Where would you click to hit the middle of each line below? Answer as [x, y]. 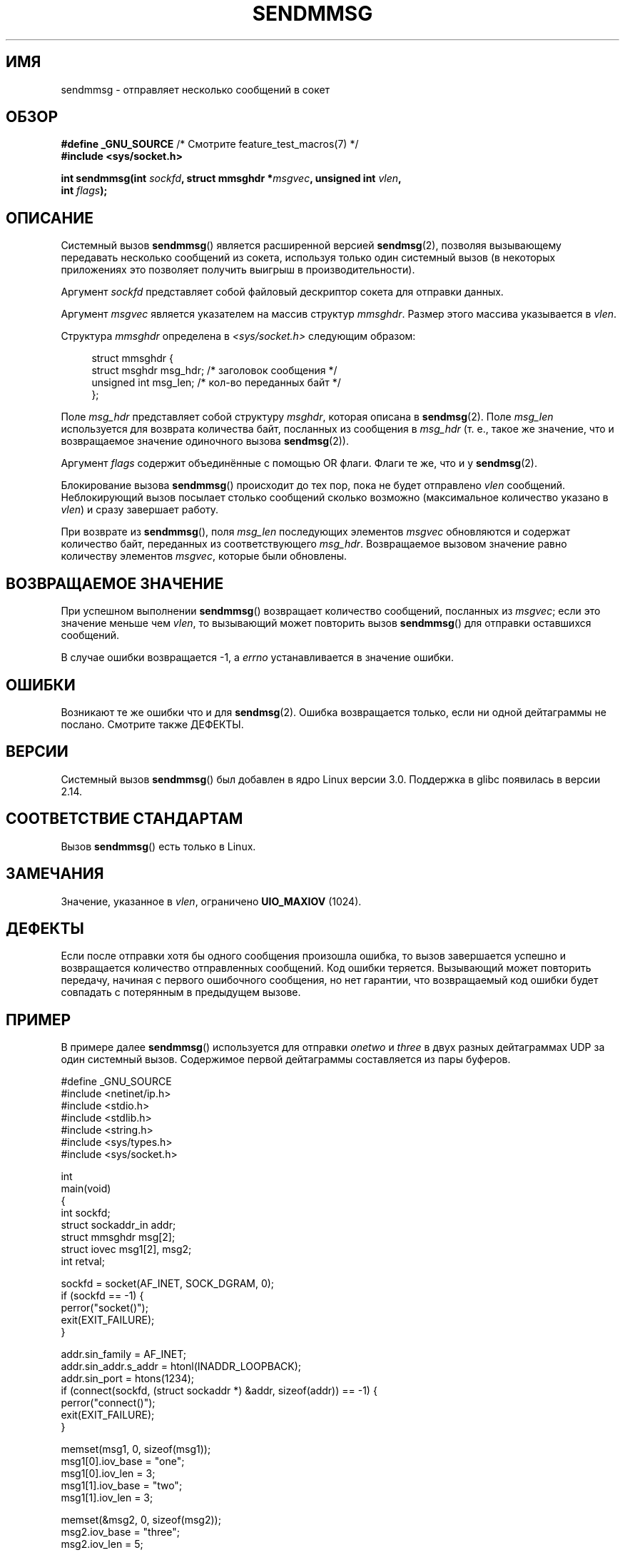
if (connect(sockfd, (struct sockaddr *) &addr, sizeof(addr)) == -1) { [219, 1391]
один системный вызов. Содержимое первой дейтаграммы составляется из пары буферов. [286, 1060]
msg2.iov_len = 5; [102, 1544]
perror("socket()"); [105, 1308]
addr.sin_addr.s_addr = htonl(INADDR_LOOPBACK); [181, 1367]
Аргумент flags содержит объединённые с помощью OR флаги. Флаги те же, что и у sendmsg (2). [299, 463]
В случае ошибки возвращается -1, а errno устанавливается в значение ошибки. [257, 658]
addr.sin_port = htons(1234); [128, 1379]
